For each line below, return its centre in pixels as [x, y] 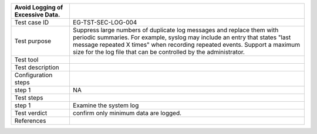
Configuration [33, 75]
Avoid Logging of [39, 7]
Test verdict [31, 113]
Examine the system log [106, 105]
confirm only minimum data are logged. [127, 113]
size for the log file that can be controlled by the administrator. [158, 52]
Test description [37, 67]
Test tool [26, 60]
